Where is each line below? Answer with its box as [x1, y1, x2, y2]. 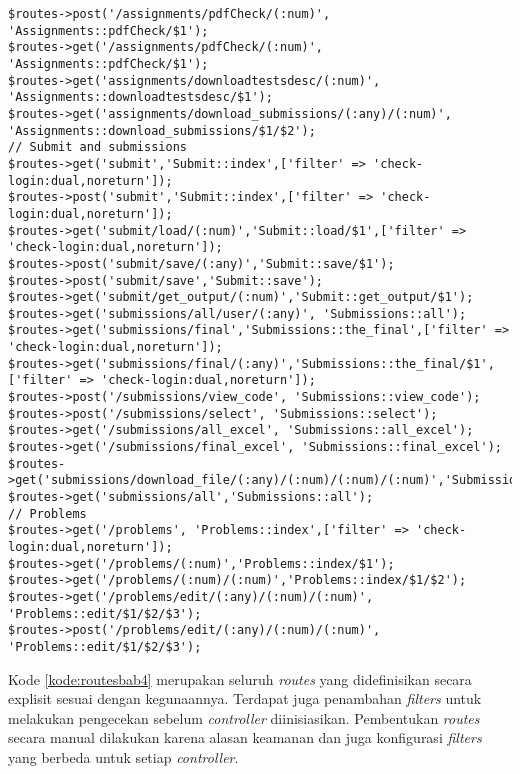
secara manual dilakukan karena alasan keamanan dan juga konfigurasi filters [8, 727, 482, 748]
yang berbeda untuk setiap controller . [8, 746, 239, 767]
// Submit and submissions [8, 140, 187, 155]
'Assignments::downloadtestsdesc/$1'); [8, 90, 273, 105]
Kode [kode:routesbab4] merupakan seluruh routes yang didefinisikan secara [8, 668, 472, 689]
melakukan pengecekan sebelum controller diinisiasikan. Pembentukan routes [8, 707, 480, 728]
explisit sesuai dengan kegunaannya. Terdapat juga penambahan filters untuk [8, 688, 482, 709]
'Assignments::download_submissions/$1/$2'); [8, 123, 316, 138]
